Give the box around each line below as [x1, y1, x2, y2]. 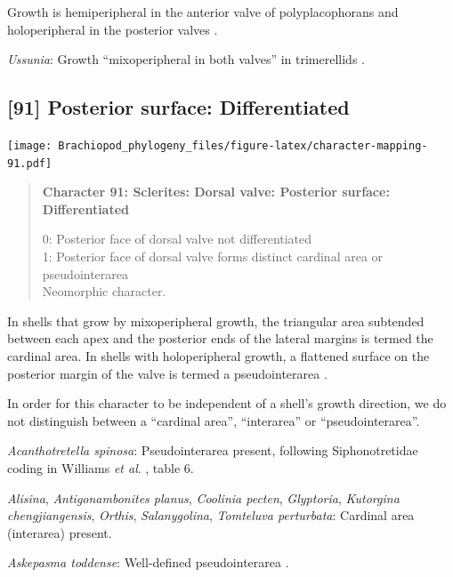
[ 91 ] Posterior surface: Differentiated [7, 93, 350, 121]
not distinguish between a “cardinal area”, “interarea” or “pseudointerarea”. [7, 411, 420, 429]
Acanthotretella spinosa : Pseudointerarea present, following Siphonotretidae [7, 441, 418, 460]
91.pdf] [7, 156, 53, 170]
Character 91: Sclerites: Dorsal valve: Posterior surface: [42, 182, 390, 201]
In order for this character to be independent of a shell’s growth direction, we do [7, 394, 447, 413]
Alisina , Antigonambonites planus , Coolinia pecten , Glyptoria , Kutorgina [7, 488, 400, 507]
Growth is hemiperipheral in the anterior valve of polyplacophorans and [7, 3, 399, 20]
